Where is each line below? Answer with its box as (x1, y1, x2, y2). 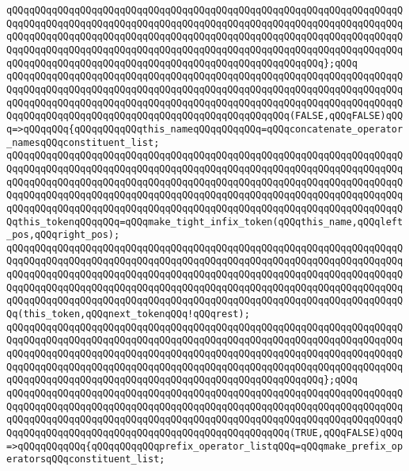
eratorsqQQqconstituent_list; (6, 454, 165, 465)
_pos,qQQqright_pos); (6, 229, 120, 241)
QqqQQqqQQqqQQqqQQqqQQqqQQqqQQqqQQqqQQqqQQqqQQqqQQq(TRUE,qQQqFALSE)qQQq (6, 427, 403, 438)
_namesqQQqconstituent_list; (6, 136, 160, 148)
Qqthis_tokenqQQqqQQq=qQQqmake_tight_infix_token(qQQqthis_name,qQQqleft (6, 216, 403, 228)
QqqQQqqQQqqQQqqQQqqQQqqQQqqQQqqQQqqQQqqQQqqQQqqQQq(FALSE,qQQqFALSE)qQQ (6, 110, 403, 122)
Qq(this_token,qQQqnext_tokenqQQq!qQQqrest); (6, 308, 250, 320)
